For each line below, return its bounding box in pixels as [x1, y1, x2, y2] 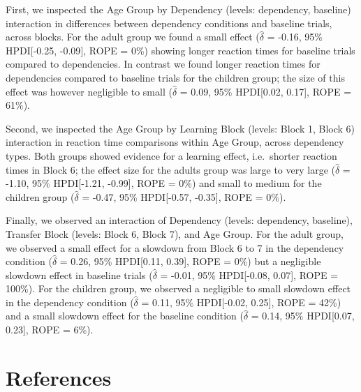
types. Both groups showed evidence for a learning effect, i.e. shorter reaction [6, 148, 337, 163]
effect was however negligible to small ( [6, 84, 172, 98]
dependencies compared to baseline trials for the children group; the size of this [6, 70, 345, 84]
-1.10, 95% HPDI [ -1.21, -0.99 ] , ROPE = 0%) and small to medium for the [6, 176, 322, 190]
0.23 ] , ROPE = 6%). [6, 322, 94, 337]
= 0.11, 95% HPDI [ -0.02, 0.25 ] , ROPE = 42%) [141, 294, 341, 309]
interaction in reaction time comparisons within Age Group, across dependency [6, 135, 344, 149]
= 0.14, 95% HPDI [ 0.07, [251, 308, 355, 323]
